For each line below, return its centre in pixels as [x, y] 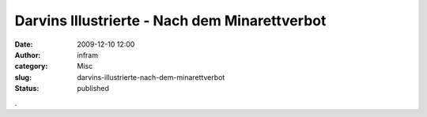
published [93, 89]
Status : [27, 89]
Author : [28, 55]
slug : [23, 77]
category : [31, 66]
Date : [24, 44]
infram [88, 55]
